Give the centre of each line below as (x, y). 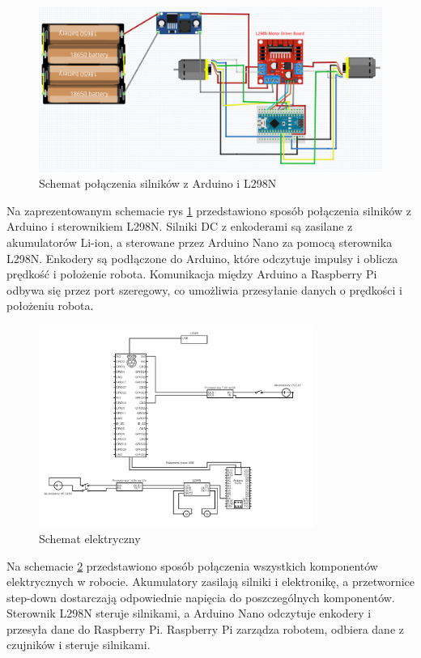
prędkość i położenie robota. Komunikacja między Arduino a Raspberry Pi (192, 274)
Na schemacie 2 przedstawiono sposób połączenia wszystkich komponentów (192, 565)
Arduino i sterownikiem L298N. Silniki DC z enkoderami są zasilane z (180, 226)
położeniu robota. (50, 306)
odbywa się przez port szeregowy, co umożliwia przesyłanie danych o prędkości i (204, 289)
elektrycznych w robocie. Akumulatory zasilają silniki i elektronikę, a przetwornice (210, 582)
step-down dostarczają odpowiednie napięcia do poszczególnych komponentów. (201, 597)
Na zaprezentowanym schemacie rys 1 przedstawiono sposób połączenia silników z (209, 210)
